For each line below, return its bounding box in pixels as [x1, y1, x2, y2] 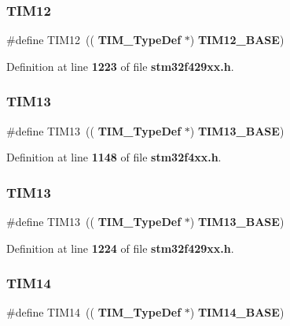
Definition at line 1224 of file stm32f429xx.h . [6, 239, 234, 256]
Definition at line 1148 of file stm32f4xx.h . [6, 149, 222, 165]
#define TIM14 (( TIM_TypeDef [6, 304, 182, 320]
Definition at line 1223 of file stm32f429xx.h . [6, 57, 234, 74]
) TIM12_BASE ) [189, 31, 284, 48]
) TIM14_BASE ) [189, 304, 284, 320]
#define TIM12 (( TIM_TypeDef [6, 31, 182, 48]
